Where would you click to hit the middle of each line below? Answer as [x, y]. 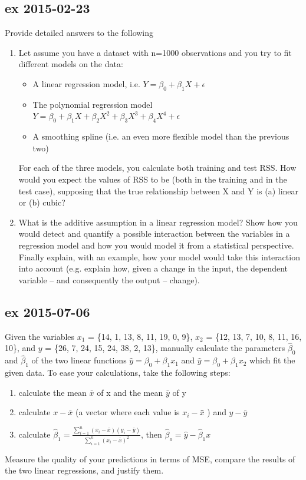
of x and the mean [130, 392]
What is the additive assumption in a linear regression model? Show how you [158, 222]
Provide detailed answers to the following [79, 33]
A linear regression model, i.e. [86, 83]
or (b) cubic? [42, 202]
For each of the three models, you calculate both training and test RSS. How [157, 168]
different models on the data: [71, 64]
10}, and [20, 348]
